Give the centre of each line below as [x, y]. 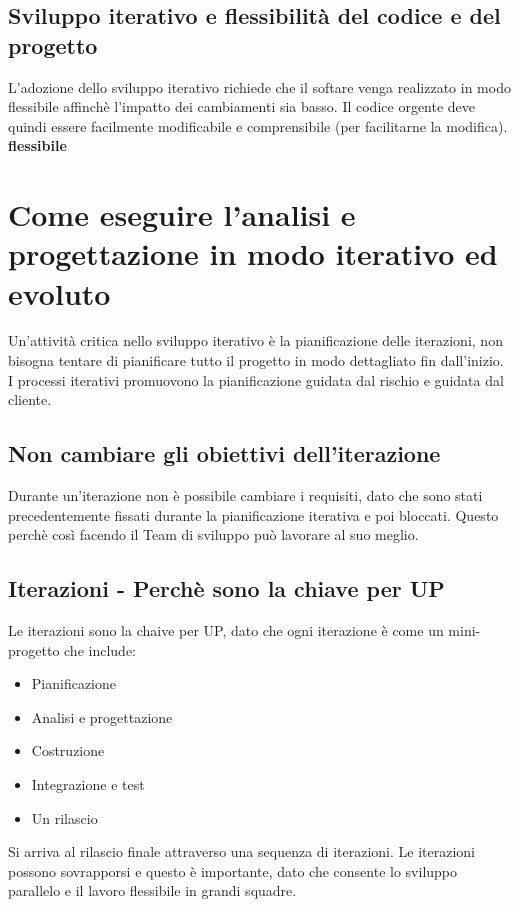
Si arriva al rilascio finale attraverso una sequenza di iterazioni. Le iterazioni [241, 851]
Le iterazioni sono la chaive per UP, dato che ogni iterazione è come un [226, 630]
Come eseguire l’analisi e [182, 214]
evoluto [59, 292]
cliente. [30, 399]
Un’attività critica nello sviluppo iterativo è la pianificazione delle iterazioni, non [255, 340]
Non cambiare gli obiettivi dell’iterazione [224, 453]
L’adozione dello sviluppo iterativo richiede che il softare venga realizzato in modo [259, 86]
